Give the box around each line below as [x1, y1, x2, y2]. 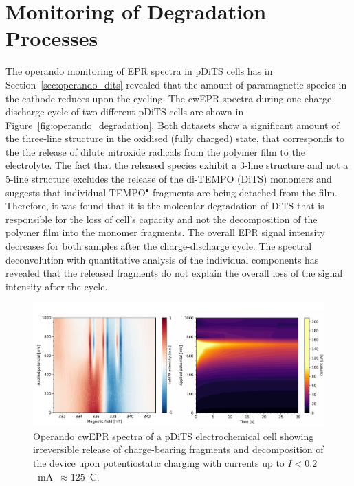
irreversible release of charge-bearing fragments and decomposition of [33, 442, 324, 456]
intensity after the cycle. [5, 279, 108, 293]
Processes [5, 24, 98, 52]
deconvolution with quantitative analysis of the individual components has [5, 252, 319, 266]
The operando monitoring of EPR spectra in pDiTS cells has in [5, 64, 273, 78]
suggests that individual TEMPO [5, 185, 146, 199]
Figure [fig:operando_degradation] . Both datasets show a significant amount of [5, 117, 340, 132]
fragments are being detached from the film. [153, 185, 338, 199]
